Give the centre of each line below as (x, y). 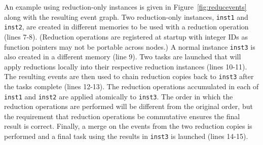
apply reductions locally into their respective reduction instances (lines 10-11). (126, 66)
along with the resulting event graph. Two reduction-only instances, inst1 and (126, 16)
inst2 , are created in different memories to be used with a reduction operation (126, 27)
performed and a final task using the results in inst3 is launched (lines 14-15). (126, 136)
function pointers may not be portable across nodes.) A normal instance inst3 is (130, 46)
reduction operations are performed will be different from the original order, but (128, 106)
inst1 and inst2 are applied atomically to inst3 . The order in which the (119, 96)
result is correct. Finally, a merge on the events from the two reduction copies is (128, 126)
